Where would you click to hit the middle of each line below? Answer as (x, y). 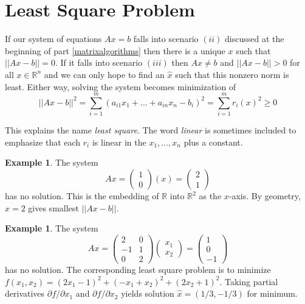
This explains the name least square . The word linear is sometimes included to (151, 130)
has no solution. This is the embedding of (82, 196)
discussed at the (255, 39)
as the (210, 196)
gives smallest (53, 207)
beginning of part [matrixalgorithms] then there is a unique (115, 50)
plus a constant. (213, 142)
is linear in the (119, 142)
